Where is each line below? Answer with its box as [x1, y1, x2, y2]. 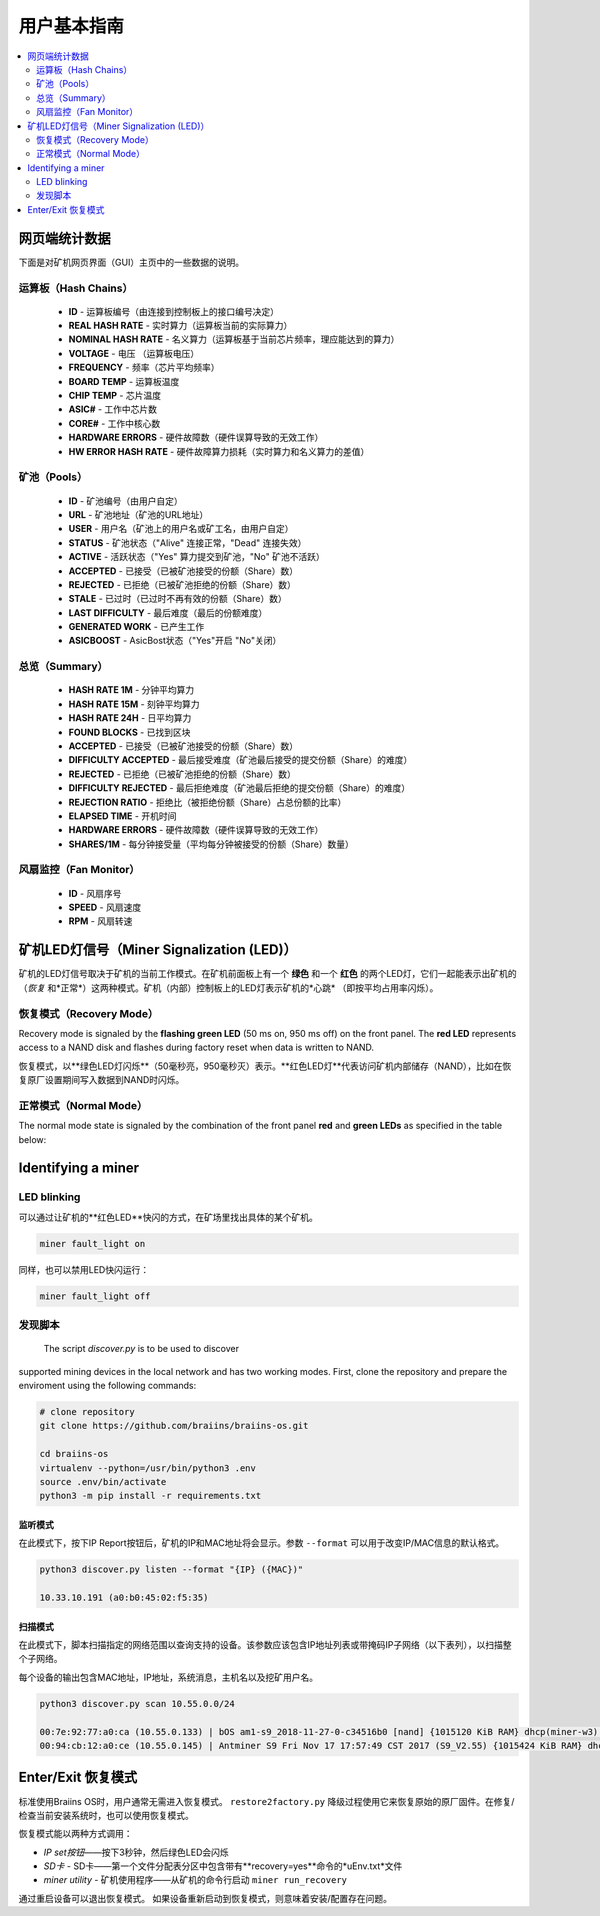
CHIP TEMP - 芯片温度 [68, 390, 162, 402]
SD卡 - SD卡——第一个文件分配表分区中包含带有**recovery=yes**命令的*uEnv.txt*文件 [43, 1860, 403, 1872]
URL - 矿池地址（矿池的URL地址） [68, 508, 209, 520]
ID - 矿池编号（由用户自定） [68, 495, 184, 507]
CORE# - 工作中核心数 [68, 417, 161, 429]
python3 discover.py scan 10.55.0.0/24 [39, 1698, 235, 1709]
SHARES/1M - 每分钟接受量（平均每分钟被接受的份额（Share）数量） [68, 838, 355, 850]
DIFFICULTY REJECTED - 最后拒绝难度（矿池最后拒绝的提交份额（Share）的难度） [68, 782, 411, 794]
